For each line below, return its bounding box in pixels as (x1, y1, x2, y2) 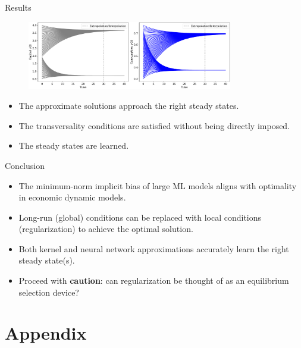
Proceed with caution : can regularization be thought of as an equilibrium (18, 274, 289, 287)
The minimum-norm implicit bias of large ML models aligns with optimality (18, 179, 297, 192)
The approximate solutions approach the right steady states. (18, 99, 239, 112)
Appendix (5, 321, 87, 345)
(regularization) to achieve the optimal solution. (18, 222, 193, 235)
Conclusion (5, 159, 45, 171)
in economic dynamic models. (18, 191, 126, 203)
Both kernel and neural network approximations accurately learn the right (18, 242, 289, 255)
